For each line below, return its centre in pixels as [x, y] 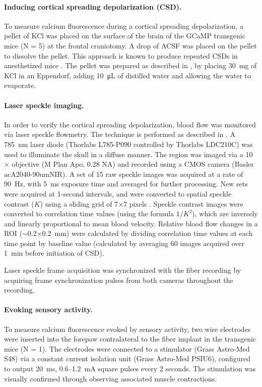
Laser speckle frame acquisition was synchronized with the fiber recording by [123, 270]
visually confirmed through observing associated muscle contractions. [111, 378]
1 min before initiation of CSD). [54, 253]
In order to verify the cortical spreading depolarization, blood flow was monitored [130, 124]
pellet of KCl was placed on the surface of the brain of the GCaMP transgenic [125, 36]
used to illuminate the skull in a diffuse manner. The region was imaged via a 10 [128, 154]
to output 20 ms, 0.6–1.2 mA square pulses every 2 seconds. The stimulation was [130, 369]
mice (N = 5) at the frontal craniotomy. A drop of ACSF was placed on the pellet [130, 45]
